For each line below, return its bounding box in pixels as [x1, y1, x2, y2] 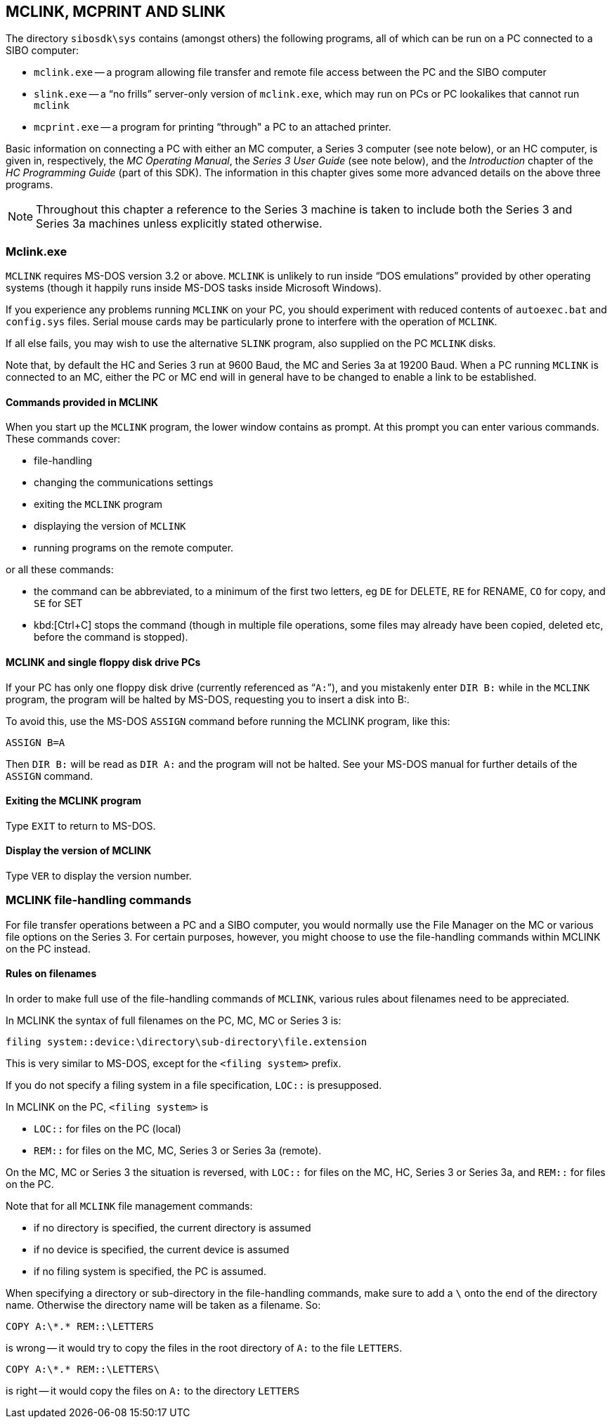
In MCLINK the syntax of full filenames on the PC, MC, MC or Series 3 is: [6, 1014, 341, 1027]
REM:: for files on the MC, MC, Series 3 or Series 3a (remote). [34, 1144, 322, 1157]
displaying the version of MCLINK [34, 520, 186, 533]
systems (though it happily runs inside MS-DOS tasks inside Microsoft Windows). [6, 282, 382, 294]
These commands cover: [6, 433, 121, 445]
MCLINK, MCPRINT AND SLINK [6, 3, 226, 20]
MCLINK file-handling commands [6, 893, 192, 908]
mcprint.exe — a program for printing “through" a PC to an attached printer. [34, 121, 391, 133]
